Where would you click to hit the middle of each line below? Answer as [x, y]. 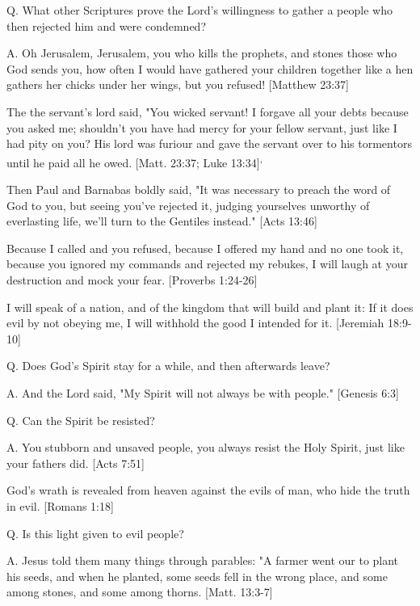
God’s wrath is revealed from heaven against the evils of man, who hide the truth [208, 490]
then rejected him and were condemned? [107, 25]
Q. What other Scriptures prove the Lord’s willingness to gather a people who [199, 10]
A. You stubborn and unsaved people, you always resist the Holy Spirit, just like [206, 447]
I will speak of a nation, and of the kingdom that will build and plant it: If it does [210, 307]
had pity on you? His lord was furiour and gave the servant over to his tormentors [209, 143]
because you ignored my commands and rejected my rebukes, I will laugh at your [207, 264]
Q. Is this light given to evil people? [95, 533]
